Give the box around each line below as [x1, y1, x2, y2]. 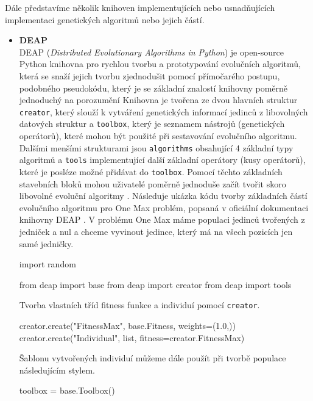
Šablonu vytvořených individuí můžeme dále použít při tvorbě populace [19, 352, 286, 364]
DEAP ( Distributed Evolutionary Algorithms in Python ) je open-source [19, 45, 284, 58]
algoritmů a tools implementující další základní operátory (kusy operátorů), [19, 153, 306, 166]
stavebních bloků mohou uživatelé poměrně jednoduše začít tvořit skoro [19, 177, 286, 190]
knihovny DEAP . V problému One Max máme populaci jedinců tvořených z [19, 213, 305, 226]
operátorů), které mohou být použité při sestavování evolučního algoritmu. [19, 129, 297, 142]
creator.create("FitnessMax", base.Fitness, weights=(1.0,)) [19, 319, 236, 332]
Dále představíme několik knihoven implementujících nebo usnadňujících [5, 1, 275, 13]
